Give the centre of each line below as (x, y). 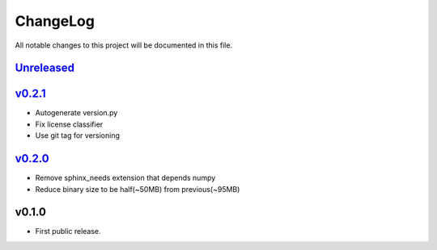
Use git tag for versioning (78, 135)
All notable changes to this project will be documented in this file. (124, 45)
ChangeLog (55, 21)
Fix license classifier (69, 124)
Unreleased (45, 68)
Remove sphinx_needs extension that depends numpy (125, 178)
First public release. (68, 231)
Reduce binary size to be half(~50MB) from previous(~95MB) (138, 189)
